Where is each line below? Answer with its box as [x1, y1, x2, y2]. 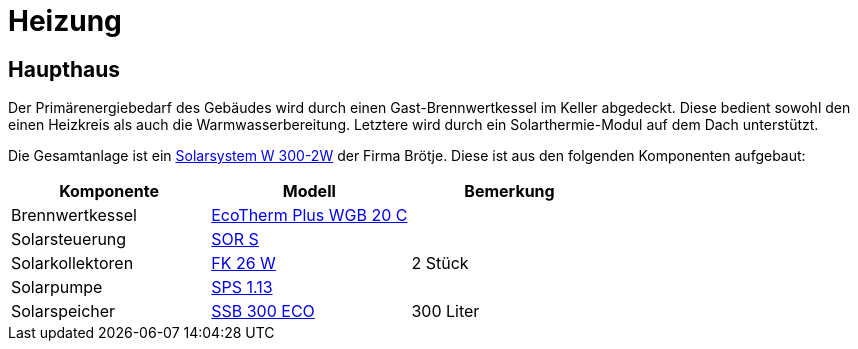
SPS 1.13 [211, 277, 273, 298]
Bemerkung [464, 181, 555, 202]
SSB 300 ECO [211, 301, 315, 322]
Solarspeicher [11, 301, 116, 322]
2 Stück [411, 253, 469, 274]
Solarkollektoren [11, 253, 134, 274]
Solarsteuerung [11, 229, 127, 250]
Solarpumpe [11, 277, 103, 298]
